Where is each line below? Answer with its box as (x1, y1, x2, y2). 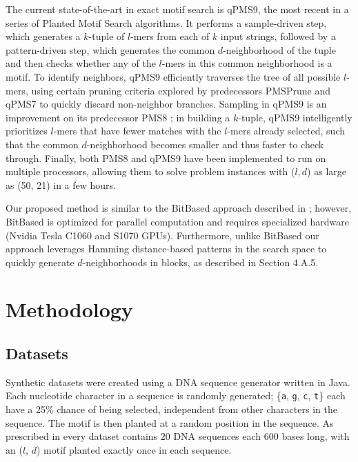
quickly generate (6, 254, 74, 269)
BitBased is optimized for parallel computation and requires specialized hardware (6, 214, 349, 228)
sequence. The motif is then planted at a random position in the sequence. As (6, 415, 334, 430)
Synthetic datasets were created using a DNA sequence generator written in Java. (6, 374, 350, 389)
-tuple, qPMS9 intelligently (238, 110, 352, 124)
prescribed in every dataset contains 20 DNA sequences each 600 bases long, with (6, 429, 350, 443)
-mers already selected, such (227, 123, 345, 138)
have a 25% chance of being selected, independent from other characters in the (6, 402, 337, 416)
